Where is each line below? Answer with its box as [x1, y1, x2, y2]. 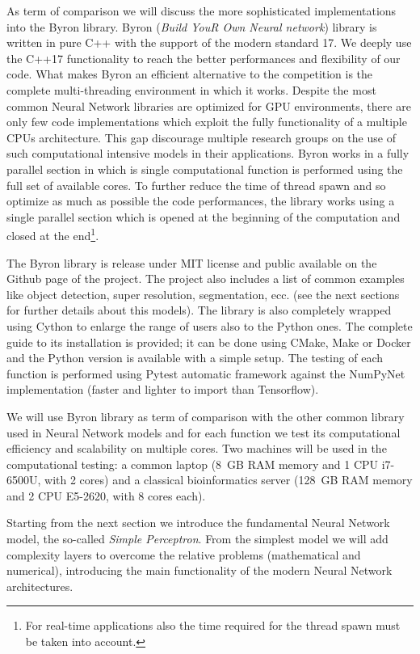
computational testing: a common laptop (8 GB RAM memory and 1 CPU [6, 455, 379, 472]
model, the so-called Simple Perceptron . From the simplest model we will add [6, 530, 388, 547]
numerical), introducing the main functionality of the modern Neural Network [6, 562, 393, 579]
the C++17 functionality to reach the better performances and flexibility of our [6, 49, 401, 66]
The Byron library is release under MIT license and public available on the [6, 254, 377, 271]
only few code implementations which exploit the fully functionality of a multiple [6, 113, 407, 130]
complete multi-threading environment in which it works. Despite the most [6, 81, 376, 98]
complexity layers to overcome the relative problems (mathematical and [6, 546, 361, 563]
